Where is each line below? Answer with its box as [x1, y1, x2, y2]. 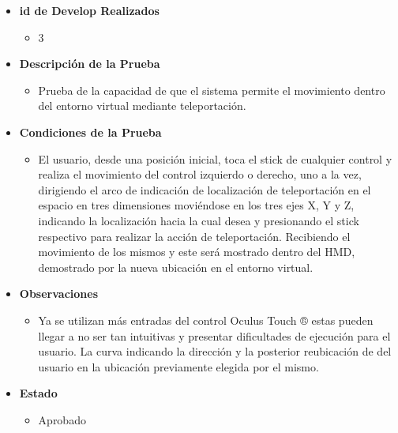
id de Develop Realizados [19, 2, 160, 18]
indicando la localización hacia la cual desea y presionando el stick [38, 212, 359, 228]
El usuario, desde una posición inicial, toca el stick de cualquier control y [38, 150, 392, 167]
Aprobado [38, 411, 86, 427]
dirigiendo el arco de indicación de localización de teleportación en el [38, 181, 371, 198]
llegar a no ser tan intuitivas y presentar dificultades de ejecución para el [38, 327, 391, 344]
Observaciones [19, 285, 98, 302]
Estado [19, 385, 58, 401]
